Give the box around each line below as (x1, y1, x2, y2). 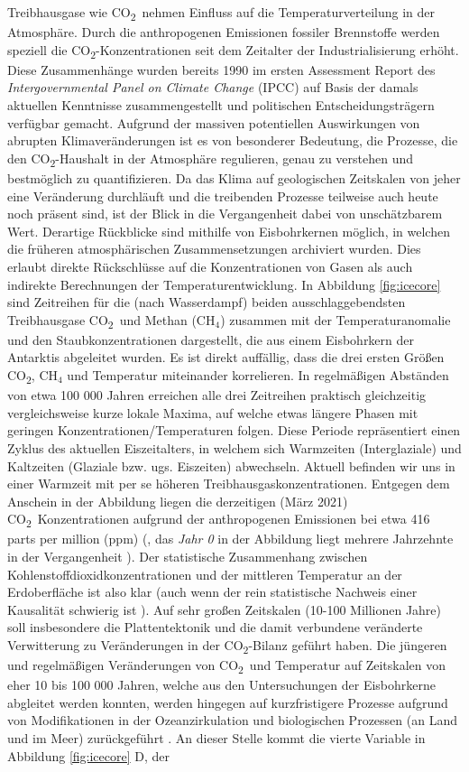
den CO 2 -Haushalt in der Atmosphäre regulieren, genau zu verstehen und (7, 148, 414, 170)
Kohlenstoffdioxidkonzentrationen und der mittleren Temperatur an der (7, 564, 402, 583)
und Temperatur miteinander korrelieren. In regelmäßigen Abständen (67, 366, 449, 384)
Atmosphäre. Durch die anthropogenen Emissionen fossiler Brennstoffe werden (7, 23, 440, 42)
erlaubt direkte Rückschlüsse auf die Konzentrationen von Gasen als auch (7, 256, 413, 275)
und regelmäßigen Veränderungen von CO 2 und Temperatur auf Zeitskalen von (7, 656, 446, 676)
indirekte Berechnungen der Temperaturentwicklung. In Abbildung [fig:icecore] (7, 274, 441, 293)
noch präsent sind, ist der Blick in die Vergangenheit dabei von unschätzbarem (7, 204, 443, 223)
